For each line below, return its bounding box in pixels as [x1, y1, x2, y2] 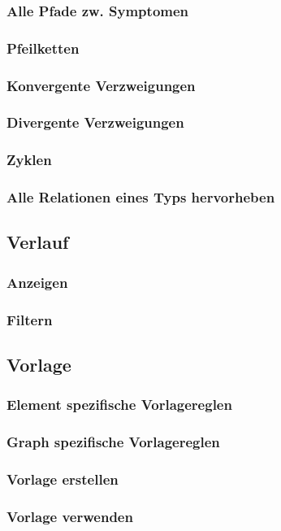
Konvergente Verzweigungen [6, 75, 196, 95]
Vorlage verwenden [6, 506, 133, 526]
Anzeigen [6, 272, 68, 292]
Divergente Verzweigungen [6, 112, 184, 133]
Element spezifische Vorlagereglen [6, 394, 232, 415]
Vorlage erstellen [6, 468, 119, 489]
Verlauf [6, 229, 69, 255]
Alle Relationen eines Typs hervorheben [6, 187, 275, 207]
